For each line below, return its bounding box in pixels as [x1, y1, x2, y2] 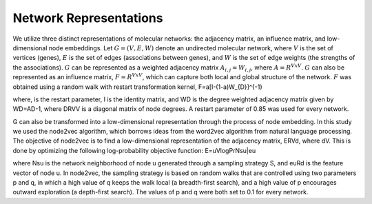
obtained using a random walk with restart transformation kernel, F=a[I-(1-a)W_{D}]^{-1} [12, 83, 263, 91]
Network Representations [12, 10, 163, 25]
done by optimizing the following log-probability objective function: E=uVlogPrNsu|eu [12, 146, 256, 154]
